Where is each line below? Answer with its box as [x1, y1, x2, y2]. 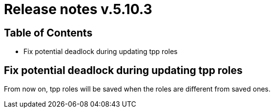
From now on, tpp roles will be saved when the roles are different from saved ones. [4, 85, 271, 93]
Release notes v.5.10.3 [4, 1, 152, 18]
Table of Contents [4, 26, 93, 39]
